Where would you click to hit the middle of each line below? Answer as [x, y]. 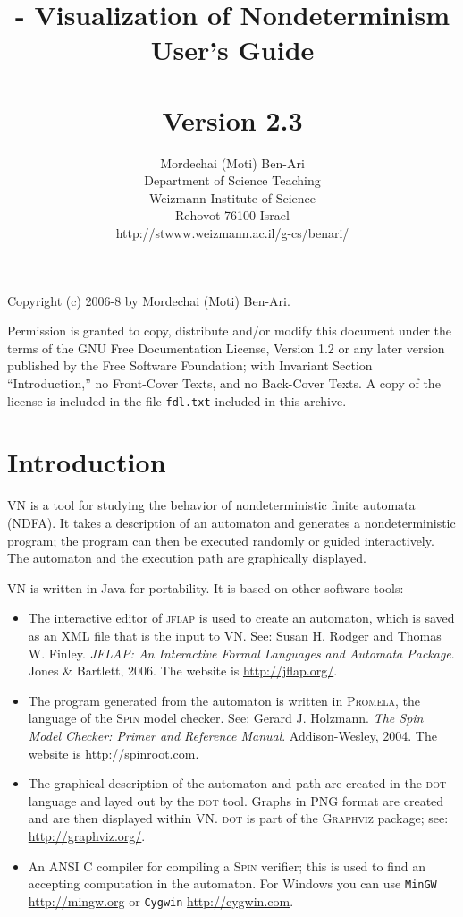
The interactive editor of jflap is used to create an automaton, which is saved [241, 618]
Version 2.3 [232, 119]
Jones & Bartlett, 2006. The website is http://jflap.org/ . [183, 671]
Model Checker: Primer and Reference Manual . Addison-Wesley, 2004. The [232, 735]
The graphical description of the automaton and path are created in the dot [237, 783]
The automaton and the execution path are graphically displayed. [187, 558]
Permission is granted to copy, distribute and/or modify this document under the [230, 331]
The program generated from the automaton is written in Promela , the [224, 700]
